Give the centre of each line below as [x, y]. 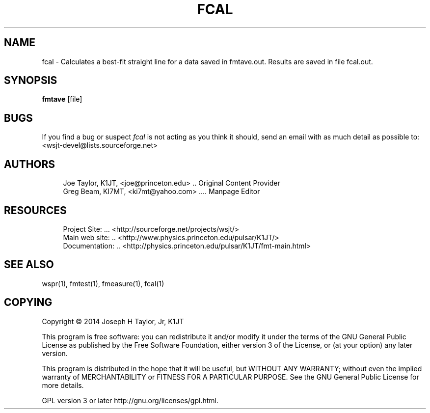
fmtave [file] [62, 99]
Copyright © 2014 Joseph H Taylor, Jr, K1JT [113, 321]
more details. [63, 385]
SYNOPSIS [31, 81]
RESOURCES [35, 210]
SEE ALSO [29, 265]
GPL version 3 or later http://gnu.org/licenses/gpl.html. [130, 400]
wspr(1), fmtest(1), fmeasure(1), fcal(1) [103, 283]
